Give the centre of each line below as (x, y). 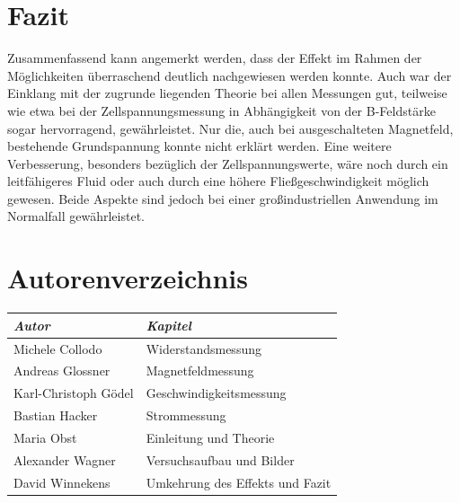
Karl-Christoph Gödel (74, 393)
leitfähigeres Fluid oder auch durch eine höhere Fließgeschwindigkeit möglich (218, 181)
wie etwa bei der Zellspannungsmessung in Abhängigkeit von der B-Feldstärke (221, 110)
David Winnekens (62, 482)
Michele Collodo (58, 348)
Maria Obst (45, 437)
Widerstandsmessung (203, 348)
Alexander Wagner (65, 459)
